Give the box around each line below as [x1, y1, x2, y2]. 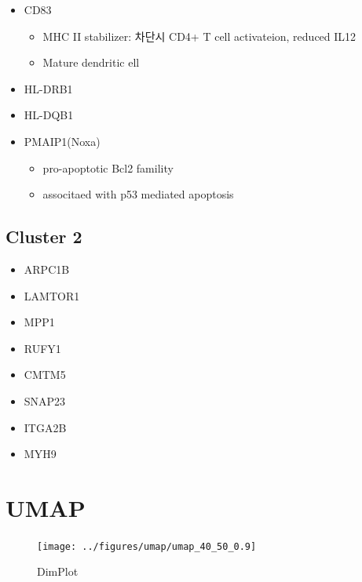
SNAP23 [24, 392, 66, 409]
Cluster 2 [5, 224, 82, 249]
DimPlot [37, 563, 79, 580]
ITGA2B [24, 419, 67, 435]
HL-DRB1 [24, 80, 73, 96]
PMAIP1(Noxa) [24, 133, 101, 149]
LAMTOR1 [24, 287, 80, 304]
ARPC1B [24, 260, 70, 277]
